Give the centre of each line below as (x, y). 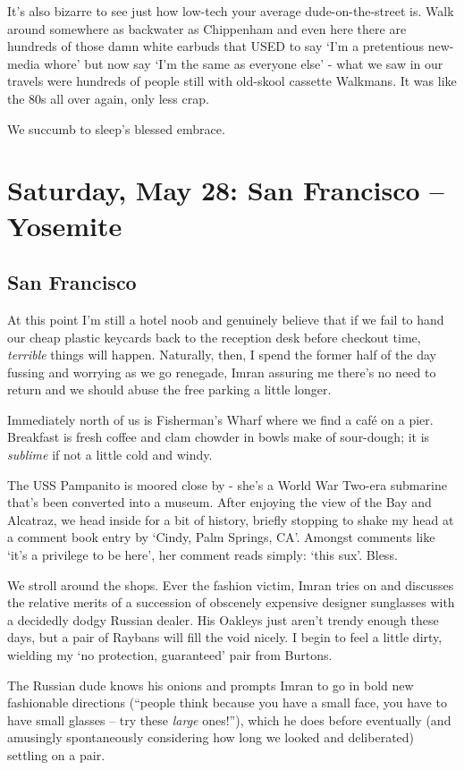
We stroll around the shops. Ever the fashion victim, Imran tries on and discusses (231, 584)
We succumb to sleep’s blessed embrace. (116, 128)
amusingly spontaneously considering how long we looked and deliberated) (211, 737)
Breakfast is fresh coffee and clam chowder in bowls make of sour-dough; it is (219, 437)
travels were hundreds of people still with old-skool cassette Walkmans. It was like (232, 81)
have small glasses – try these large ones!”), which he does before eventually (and (229, 719)
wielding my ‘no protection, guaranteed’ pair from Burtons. (170, 655)
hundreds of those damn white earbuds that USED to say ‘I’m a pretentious (216, 46)
